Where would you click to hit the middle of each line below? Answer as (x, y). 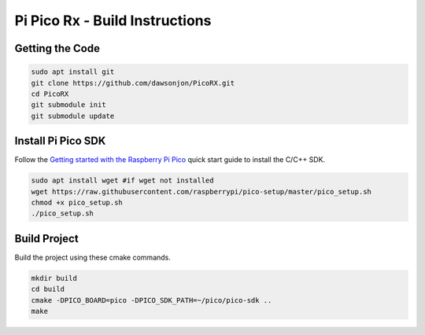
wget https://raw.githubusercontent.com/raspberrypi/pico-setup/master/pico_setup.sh (201, 191)
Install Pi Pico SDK (60, 141)
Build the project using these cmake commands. (92, 257)
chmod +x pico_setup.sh (77, 202)
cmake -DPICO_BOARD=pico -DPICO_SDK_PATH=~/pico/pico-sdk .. (152, 300)
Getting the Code (57, 48)
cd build (48, 289)
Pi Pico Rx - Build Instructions (113, 20)
